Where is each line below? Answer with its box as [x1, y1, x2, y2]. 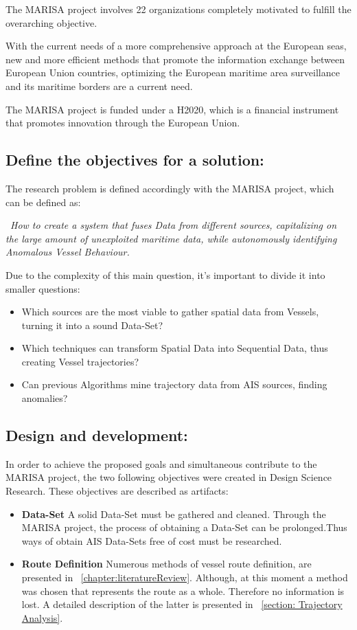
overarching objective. [5, 15, 97, 30]
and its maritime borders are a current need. [5, 78, 193, 93]
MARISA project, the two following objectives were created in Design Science [5, 470, 332, 484]
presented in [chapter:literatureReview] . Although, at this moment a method [21, 570, 348, 585]
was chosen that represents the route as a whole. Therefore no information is [21, 583, 345, 598]
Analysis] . [21, 610, 63, 625]
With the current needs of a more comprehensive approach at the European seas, [5, 38, 347, 53]
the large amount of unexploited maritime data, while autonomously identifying [5, 231, 337, 245]
